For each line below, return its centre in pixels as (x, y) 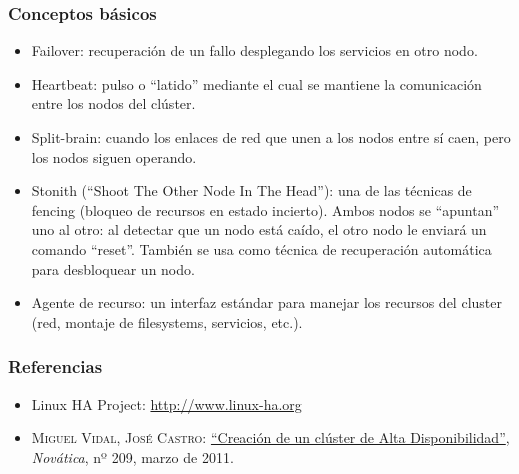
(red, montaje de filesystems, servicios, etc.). (167, 321)
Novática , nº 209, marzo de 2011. (132, 456)
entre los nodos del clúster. (113, 103)
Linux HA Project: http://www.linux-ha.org (166, 403)
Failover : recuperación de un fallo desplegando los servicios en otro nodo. (254, 50)
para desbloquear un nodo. (113, 268)
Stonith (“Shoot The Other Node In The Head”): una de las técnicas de (251, 190)
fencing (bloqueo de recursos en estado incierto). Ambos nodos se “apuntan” (265, 209)
